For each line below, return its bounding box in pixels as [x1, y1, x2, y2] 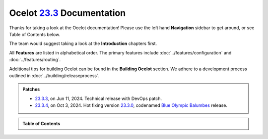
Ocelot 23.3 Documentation [9, 7, 126, 18]
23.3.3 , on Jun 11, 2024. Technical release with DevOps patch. [35, 95, 162, 101]
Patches [22, 87, 40, 93]
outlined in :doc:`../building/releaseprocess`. [9, 72, 100, 79]
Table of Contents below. [9, 31, 61, 37]
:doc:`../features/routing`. [9, 57, 61, 63]
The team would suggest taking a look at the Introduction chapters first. [9, 41, 157, 46]
